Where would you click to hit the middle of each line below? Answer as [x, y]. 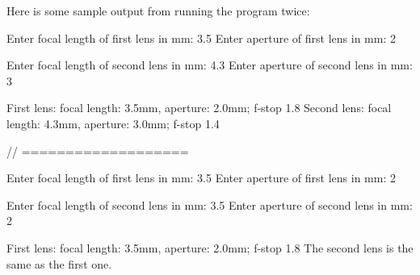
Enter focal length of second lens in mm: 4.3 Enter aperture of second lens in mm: [210, 65]
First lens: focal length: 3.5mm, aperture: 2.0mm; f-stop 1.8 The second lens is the [210, 247]
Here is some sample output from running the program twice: [158, 10]
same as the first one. [59, 263]
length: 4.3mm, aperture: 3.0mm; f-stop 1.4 [113, 123]
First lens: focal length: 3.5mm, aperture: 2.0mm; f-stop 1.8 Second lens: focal [199, 108]
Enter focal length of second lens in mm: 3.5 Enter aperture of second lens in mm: [210, 204]
